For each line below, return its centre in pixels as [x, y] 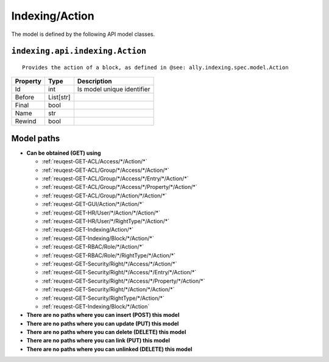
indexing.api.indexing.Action [79, 51]
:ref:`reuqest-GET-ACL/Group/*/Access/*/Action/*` [106, 170]
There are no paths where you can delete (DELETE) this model [106, 332]
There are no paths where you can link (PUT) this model [98, 341]
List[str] [59, 98]
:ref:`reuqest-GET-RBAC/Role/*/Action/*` [93, 247]
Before [25, 98]
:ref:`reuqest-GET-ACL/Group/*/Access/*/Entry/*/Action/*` [115, 179]
